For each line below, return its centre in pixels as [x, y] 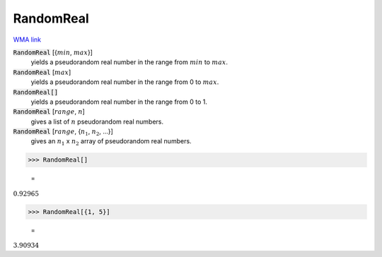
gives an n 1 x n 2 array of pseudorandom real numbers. [111, 142]
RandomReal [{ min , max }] [53, 52]
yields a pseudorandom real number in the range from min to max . [129, 62]
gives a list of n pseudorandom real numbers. [97, 121]
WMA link [27, 40]
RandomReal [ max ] [42, 72]
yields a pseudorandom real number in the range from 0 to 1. [119, 102]
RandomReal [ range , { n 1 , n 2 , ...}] [63, 132]
